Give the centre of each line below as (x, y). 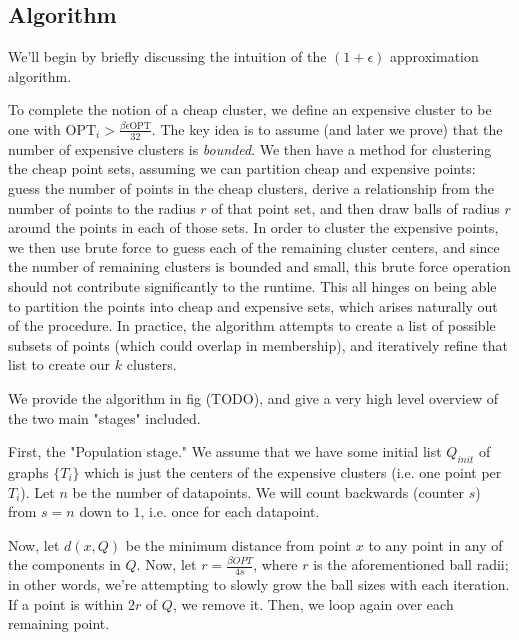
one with (34, 128)
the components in (64, 564)
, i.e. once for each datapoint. (230, 511)
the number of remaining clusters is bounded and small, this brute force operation (259, 266)
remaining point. (59, 623)
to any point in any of (435, 544)
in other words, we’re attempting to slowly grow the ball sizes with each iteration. (259, 584)
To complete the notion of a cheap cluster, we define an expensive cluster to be (250, 109)
